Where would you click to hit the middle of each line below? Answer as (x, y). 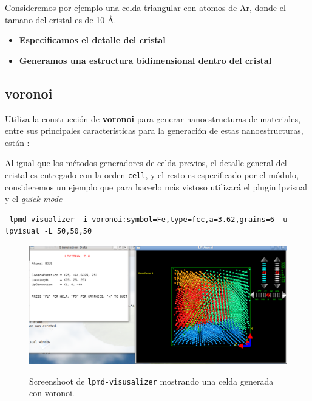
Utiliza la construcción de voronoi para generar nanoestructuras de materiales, (153, 118)
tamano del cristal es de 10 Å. (61, 19)
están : (17, 142)
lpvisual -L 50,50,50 (49, 232)
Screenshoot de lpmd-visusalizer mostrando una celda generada (151, 381)
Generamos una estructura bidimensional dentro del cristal (145, 60)
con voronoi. (52, 393)
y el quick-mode (34, 199)
